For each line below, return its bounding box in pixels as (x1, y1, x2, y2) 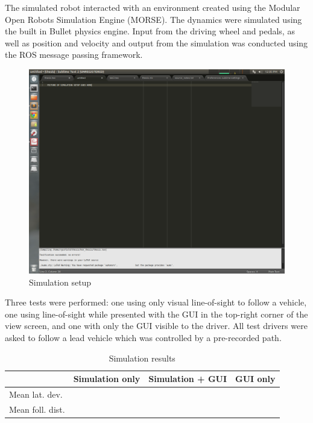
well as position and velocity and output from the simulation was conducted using (5, 36, 308, 49)
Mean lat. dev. (9, 388, 63, 401)
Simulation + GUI (148, 372, 227, 385)
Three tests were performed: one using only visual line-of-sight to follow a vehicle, (5, 296, 307, 309)
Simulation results (109, 351, 175, 364)
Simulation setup (29, 275, 92, 288)
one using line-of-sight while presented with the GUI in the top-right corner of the (5, 307, 308, 320)
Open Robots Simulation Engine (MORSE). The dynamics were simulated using (5, 13, 302, 25)
